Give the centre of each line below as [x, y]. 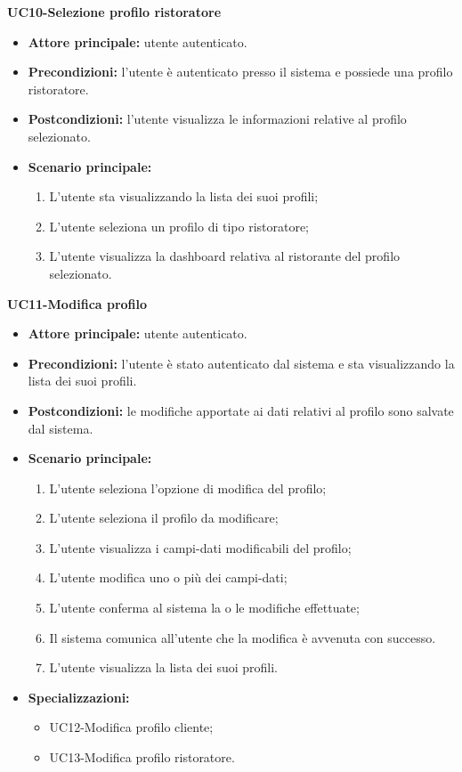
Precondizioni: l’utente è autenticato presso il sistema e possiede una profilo [240, 72]
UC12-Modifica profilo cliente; [131, 727]
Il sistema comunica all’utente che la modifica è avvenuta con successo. [243, 637]
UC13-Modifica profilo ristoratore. [142, 757]
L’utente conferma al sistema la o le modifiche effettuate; [204, 608]
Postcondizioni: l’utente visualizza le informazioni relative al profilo [217, 119]
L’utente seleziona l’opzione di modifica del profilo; [188, 488]
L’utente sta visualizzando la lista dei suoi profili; [184, 196]
